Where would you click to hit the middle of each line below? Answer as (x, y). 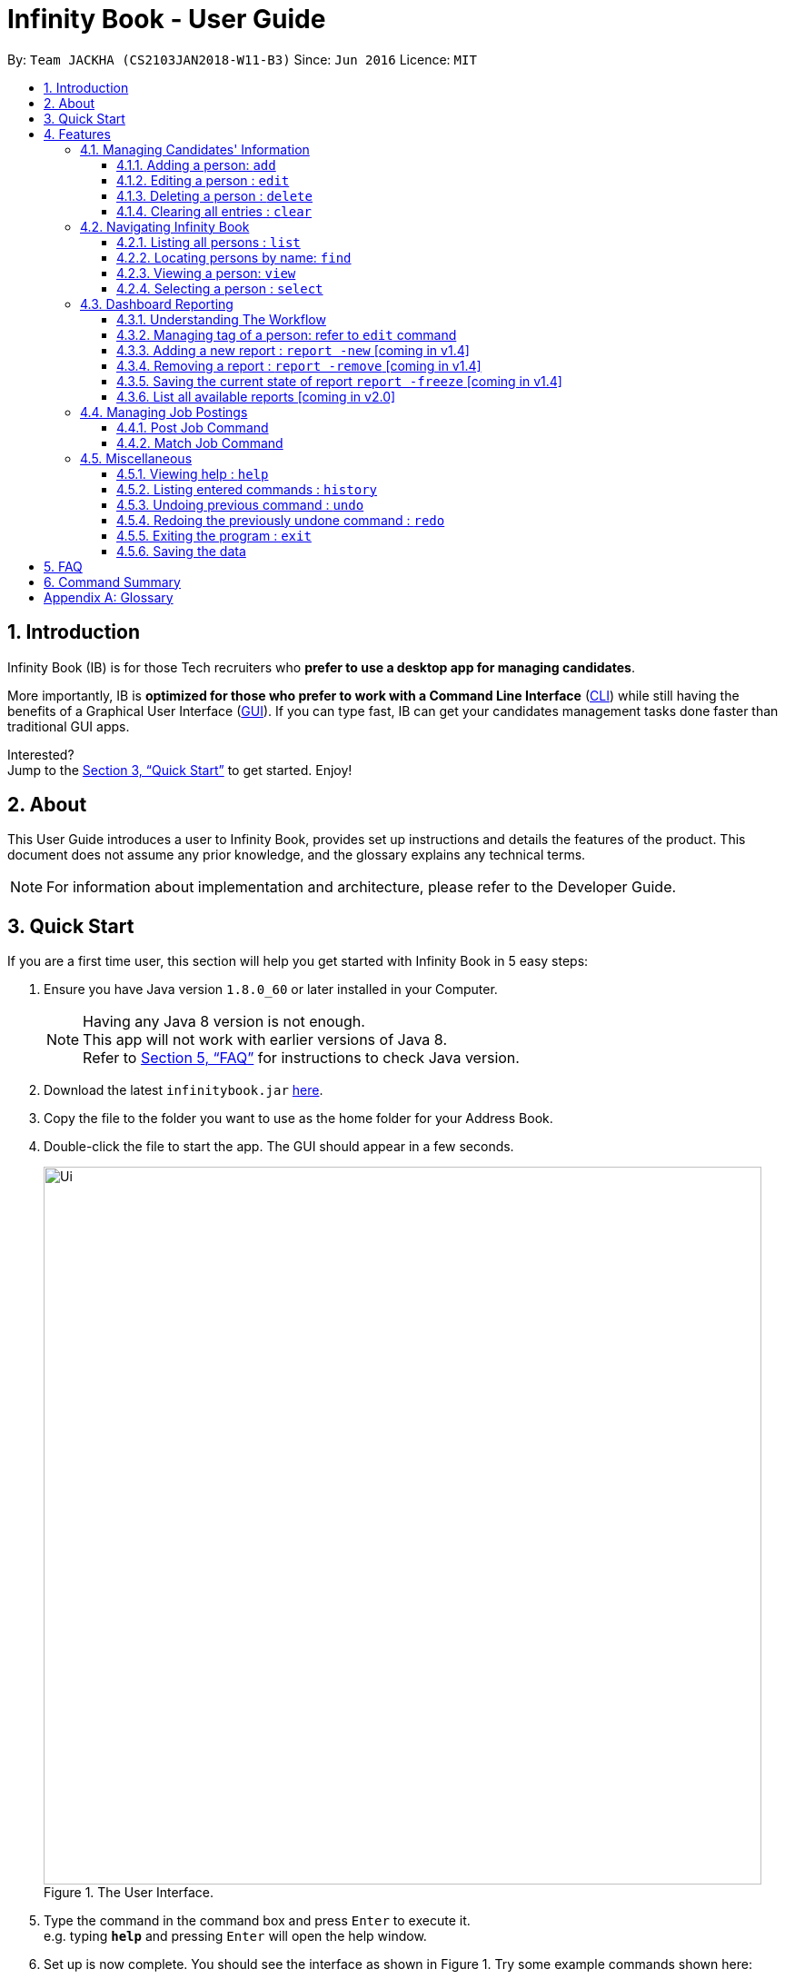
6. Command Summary (112, 582)
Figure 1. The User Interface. (129, 1893)
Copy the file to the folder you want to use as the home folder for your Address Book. (298, 1119)
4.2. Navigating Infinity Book (165, 226)
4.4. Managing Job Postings (164, 412)
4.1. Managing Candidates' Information (195, 149)
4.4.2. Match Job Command (200, 443)
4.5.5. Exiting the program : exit (214, 535)
